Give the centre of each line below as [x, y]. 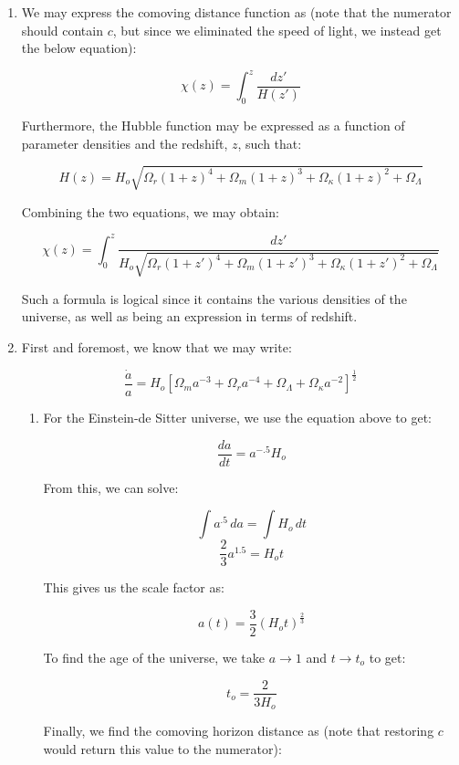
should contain [62, 30]
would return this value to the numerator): [162, 748]
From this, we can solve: [111, 487]
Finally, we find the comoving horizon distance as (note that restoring [239, 731]
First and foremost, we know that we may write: [156, 347]
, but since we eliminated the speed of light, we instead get [277, 30]
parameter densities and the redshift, [125, 143]
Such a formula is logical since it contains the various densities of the [214, 298]
